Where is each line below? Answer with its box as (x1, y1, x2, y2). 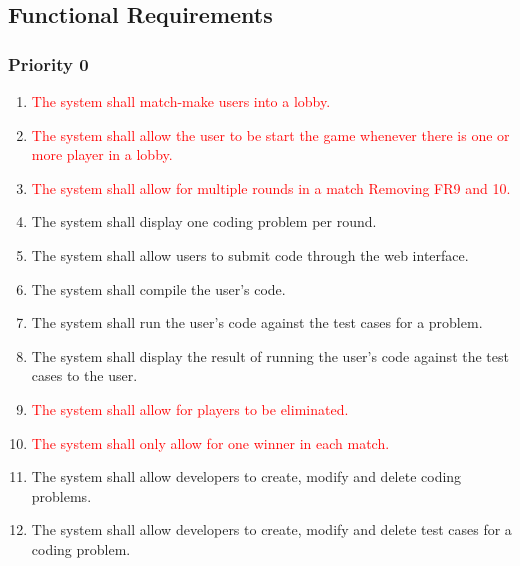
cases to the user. (31, 365, 138, 386)
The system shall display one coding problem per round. (31, 211, 377, 232)
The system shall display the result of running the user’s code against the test (31, 345, 509, 366)
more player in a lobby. (31, 144, 173, 165)
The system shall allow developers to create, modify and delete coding (31, 466, 462, 487)
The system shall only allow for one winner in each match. (31, 432, 390, 453)
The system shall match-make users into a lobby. (31, 91, 331, 111)
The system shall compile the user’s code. (31, 278, 286, 299)
